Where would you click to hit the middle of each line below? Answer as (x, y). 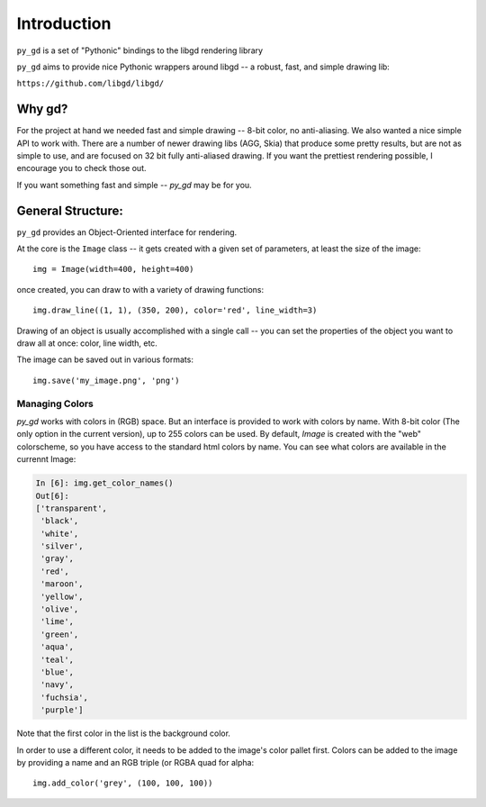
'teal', (58, 659)
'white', (60, 533)
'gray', (58, 559)
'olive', (60, 609)
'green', (60, 634)
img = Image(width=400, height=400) (113, 269)
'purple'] (62, 710)
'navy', (58, 685)
